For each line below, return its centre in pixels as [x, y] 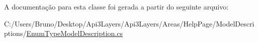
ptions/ [15, 33]
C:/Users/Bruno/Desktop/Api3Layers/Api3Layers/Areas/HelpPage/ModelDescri [129, 23]
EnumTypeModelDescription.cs [74, 33]
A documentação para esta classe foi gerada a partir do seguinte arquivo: [116, 6]
